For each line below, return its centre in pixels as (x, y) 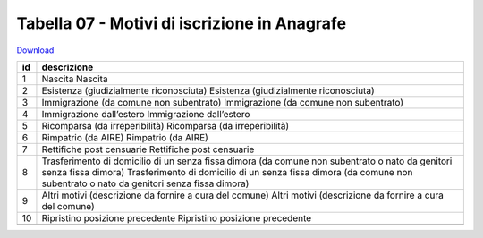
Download (35, 50)
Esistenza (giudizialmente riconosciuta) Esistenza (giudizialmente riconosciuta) (208, 90)
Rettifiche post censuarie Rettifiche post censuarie (148, 149)
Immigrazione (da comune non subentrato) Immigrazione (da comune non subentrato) (223, 102)
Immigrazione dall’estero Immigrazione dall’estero (146, 114)
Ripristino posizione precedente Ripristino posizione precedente (177, 217)
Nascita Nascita (75, 79)
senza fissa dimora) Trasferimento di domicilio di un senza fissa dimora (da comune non (227, 172)
